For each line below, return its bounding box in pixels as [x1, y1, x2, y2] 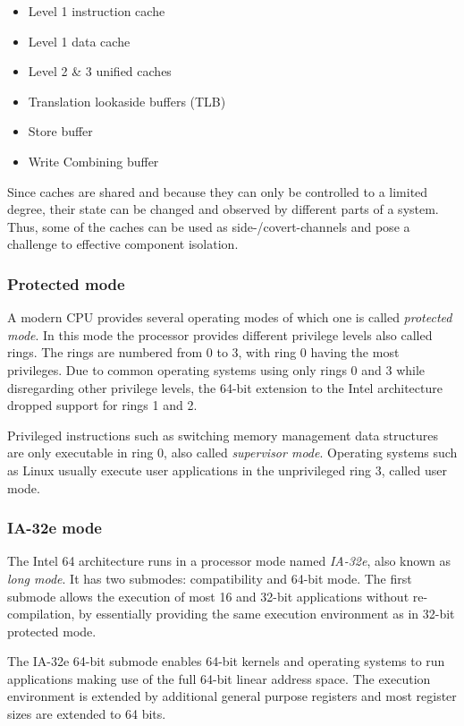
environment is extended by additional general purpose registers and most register [7, 687, 457, 705]
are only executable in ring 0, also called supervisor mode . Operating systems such [7, 443, 458, 462]
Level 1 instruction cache [28, 2, 165, 20]
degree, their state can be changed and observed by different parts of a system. [7, 200, 439, 218]
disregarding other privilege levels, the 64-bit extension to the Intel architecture [7, 378, 443, 397]
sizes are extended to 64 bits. [7, 705, 166, 723]
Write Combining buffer [28, 151, 159, 170]
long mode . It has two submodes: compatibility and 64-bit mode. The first [7, 568, 412, 587]
